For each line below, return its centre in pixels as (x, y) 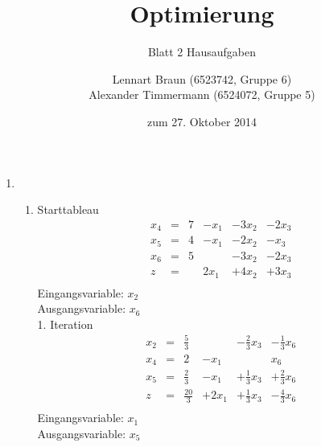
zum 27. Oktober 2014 (202, 121)
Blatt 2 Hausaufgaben (202, 52)
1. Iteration (65, 324)
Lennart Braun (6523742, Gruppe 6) (202, 78)
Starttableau (68, 209)
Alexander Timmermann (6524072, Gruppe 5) (202, 94)
